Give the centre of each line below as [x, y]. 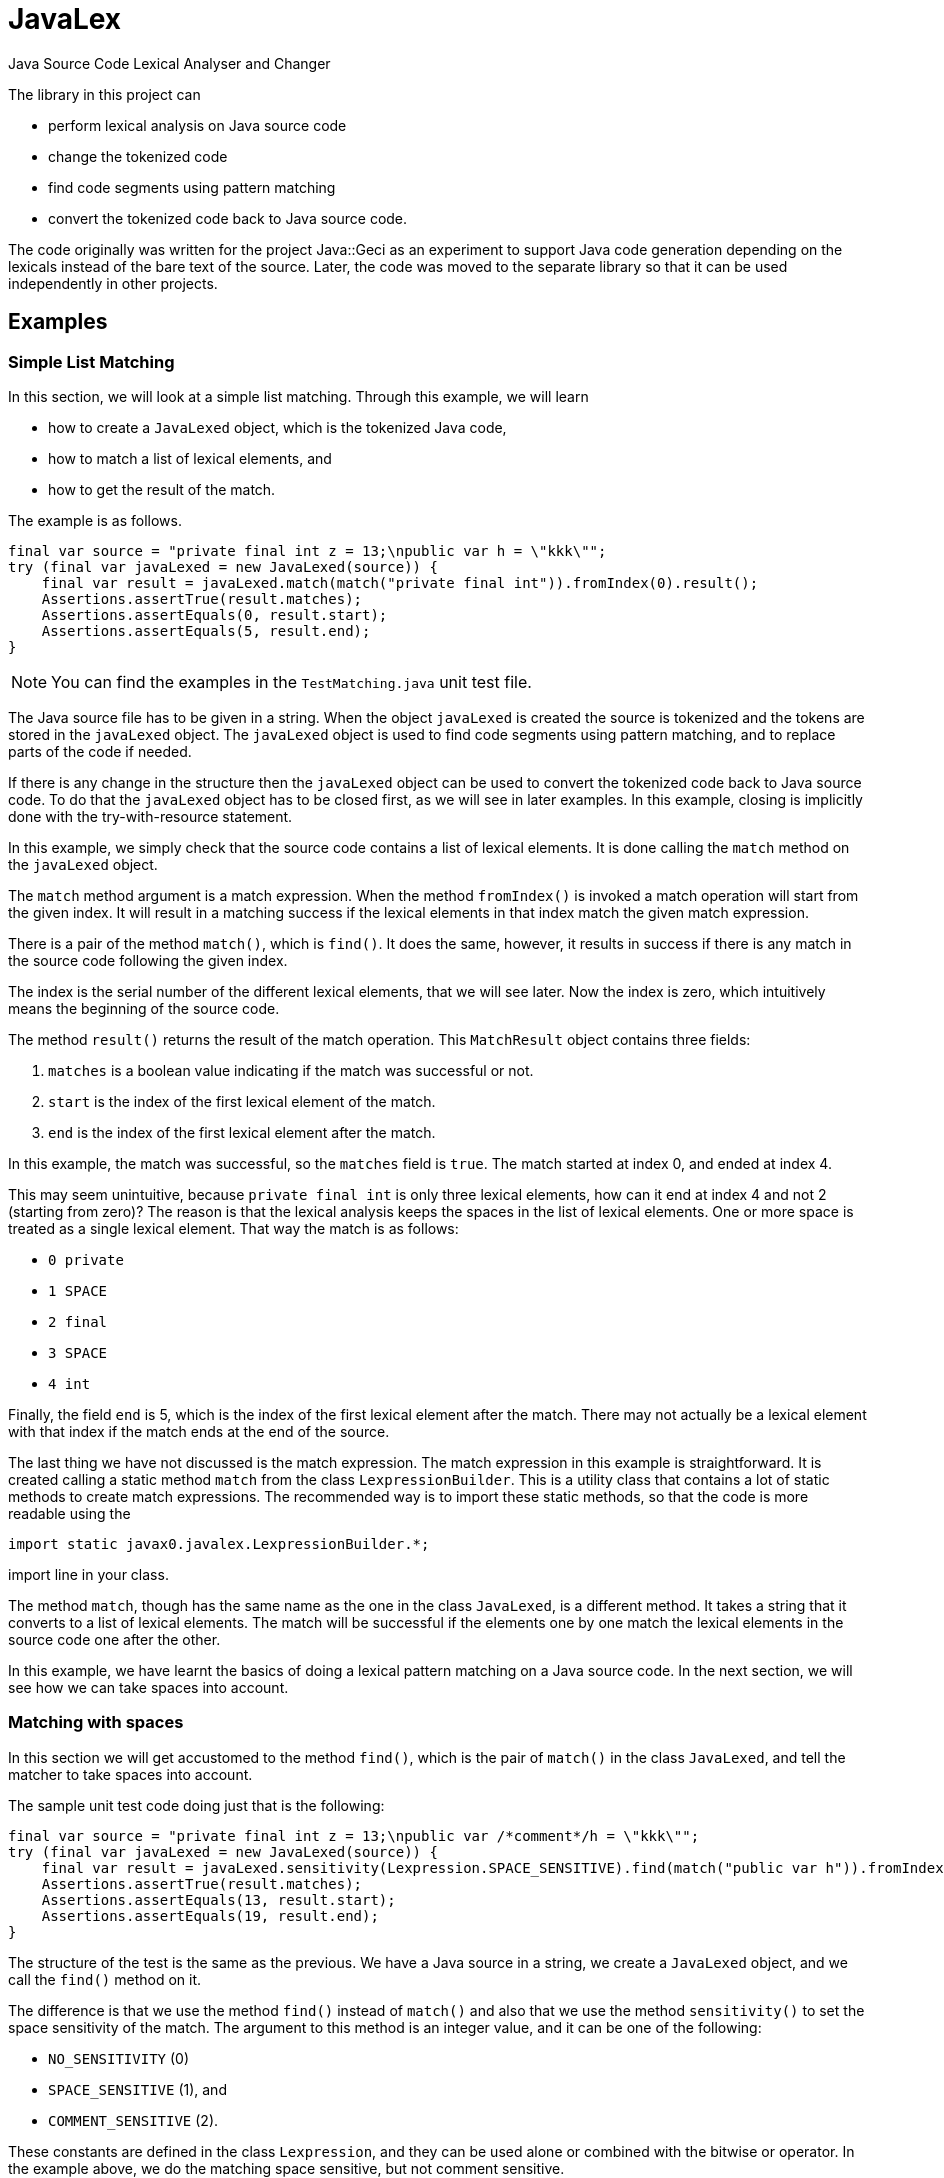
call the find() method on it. [104, 1979]
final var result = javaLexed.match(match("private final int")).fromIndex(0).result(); [400, 582]
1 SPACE [78, 1290]
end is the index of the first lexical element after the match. [242, 1132]
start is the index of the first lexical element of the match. [242, 1101]
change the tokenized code [138, 156]
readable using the [69, 1513]
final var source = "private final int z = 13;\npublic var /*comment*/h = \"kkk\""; [354, 1835]
